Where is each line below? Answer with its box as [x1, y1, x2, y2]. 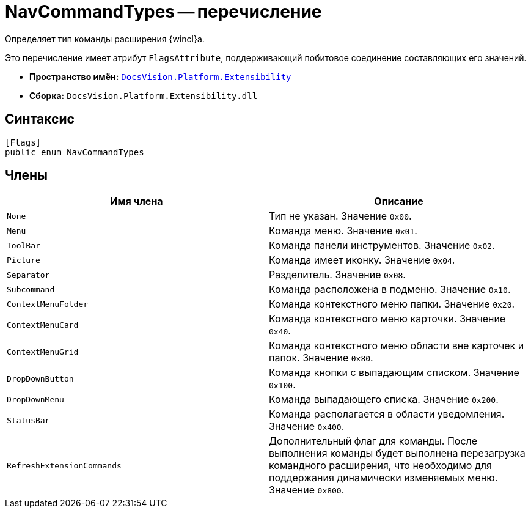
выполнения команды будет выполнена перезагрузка [269, 447, 526, 460]
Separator [7, 270, 50, 279]
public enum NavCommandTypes [5, 147, 144, 157]
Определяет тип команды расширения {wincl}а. [5, 33, 205, 44]
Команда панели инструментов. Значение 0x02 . [269, 239, 495, 252]
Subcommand [7, 284, 55, 294]
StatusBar [7, 415, 50, 425]
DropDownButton [7, 374, 74, 383]
